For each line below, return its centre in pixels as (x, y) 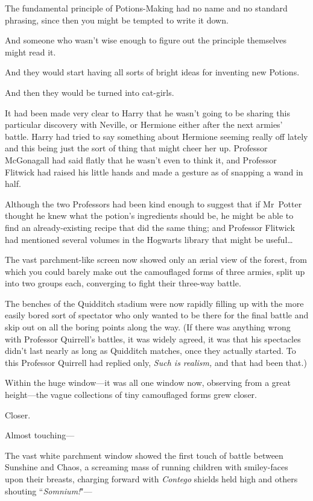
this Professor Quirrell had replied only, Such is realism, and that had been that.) (156, 362)
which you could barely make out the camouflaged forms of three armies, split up (155, 271)
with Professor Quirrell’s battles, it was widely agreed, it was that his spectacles (153, 339)
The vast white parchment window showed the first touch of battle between (144, 455)
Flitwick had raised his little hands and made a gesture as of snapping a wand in (154, 172)
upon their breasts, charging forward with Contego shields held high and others (151, 479)
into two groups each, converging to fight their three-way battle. (123, 283)
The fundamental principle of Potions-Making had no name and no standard (146, 8)
